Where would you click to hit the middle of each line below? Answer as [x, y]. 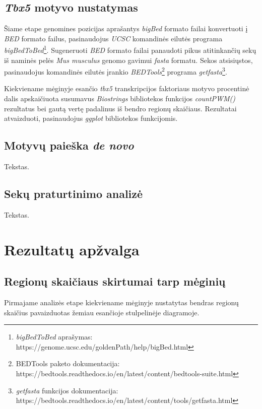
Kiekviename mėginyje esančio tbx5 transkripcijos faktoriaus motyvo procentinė [127, 88]
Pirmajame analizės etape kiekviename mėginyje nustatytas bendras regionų [121, 302]
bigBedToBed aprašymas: [54, 337]
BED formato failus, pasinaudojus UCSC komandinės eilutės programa [113, 38]
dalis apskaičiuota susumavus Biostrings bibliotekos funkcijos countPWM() [120, 98]
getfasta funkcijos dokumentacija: [67, 390]
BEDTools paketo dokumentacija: [68, 363]
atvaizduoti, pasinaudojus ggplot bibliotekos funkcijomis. [91, 118]
